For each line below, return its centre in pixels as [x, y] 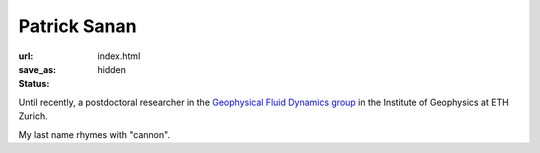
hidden [112, 69]
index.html [119, 56]
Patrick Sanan [77, 26]
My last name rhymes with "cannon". [94, 134]
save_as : [37, 69]
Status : [34, 84]
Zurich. [33, 116]
